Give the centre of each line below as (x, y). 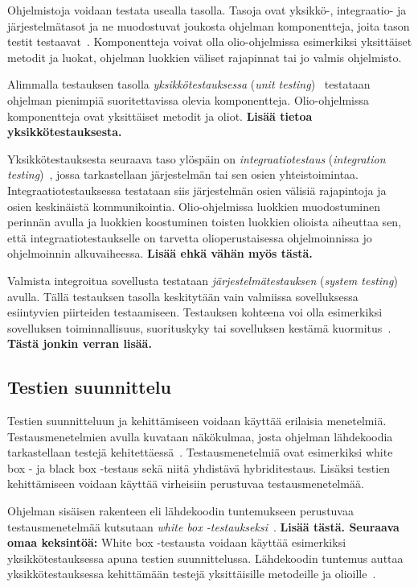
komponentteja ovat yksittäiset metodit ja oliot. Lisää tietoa (160, 116)
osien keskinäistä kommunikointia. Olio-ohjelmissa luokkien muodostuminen (194, 206)
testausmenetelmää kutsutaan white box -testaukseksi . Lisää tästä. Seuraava (203, 526)
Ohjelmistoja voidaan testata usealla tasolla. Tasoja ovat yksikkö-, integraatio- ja (207, 10)
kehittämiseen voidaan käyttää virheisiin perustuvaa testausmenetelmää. (186, 484)
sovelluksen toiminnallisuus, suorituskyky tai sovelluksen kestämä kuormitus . (199, 327)
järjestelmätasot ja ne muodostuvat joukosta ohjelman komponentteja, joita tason (209, 25)
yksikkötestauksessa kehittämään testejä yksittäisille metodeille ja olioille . (192, 574)
